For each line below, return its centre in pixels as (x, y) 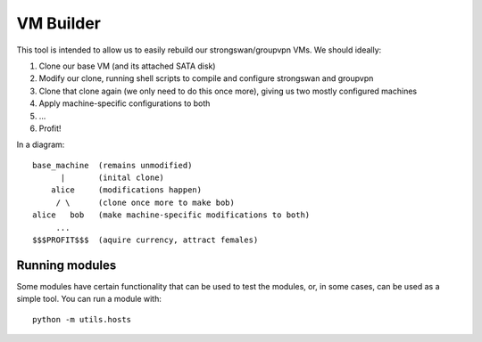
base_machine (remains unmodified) (112, 165)
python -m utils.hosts (82, 319)
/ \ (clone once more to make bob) (145, 202)
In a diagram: (41, 145)
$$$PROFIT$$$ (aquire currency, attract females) (145, 240)
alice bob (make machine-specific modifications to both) (171, 215)
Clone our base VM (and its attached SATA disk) (127, 66)
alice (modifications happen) (126, 190)
